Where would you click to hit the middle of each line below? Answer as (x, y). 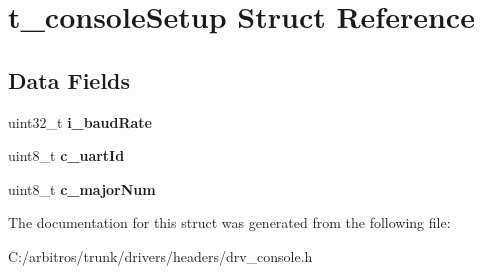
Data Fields (69, 79)
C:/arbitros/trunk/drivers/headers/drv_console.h (160, 255)
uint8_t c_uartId (66, 155)
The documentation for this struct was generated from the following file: (229, 222)
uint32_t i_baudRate (80, 121)
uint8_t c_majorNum (82, 188)
